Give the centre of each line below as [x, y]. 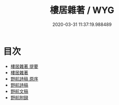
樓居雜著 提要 [24, 66]
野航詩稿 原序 [24, 78]
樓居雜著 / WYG [82, 10]
